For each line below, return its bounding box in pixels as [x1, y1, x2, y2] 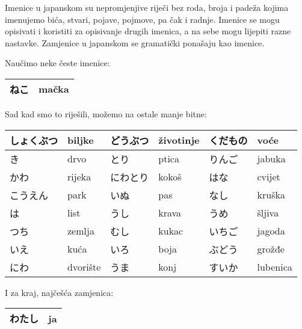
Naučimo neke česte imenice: [5, 57, 110, 69]
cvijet [257, 170, 280, 184]
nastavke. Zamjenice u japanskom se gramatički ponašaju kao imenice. [5, 36, 265, 49]
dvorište [67, 260, 101, 274]
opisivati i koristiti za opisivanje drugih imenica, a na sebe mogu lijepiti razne [5, 25, 291, 37]
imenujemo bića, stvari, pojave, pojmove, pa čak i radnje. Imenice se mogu [5, 13, 280, 25]
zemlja [67, 224, 94, 238]
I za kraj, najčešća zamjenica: [5, 286, 114, 298]
